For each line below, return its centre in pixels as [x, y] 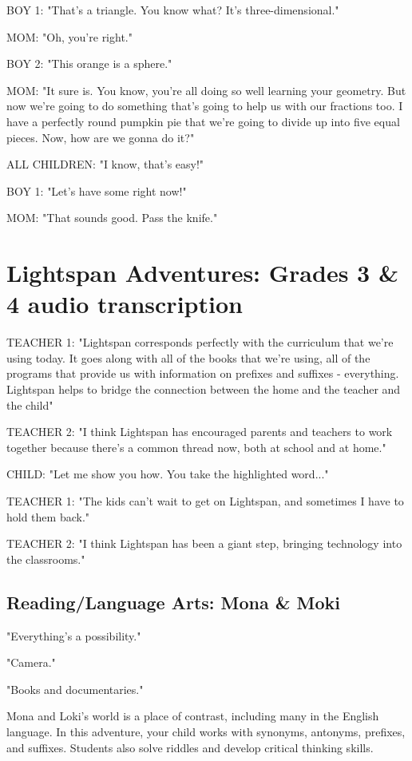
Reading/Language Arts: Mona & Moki [174, 602]
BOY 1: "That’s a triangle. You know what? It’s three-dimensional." [173, 10]
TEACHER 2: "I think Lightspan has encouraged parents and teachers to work [200, 432]
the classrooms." [46, 559]
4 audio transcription [125, 304]
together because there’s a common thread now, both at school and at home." [196, 447]
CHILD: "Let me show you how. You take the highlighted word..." [168, 474]
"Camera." [31, 662]
